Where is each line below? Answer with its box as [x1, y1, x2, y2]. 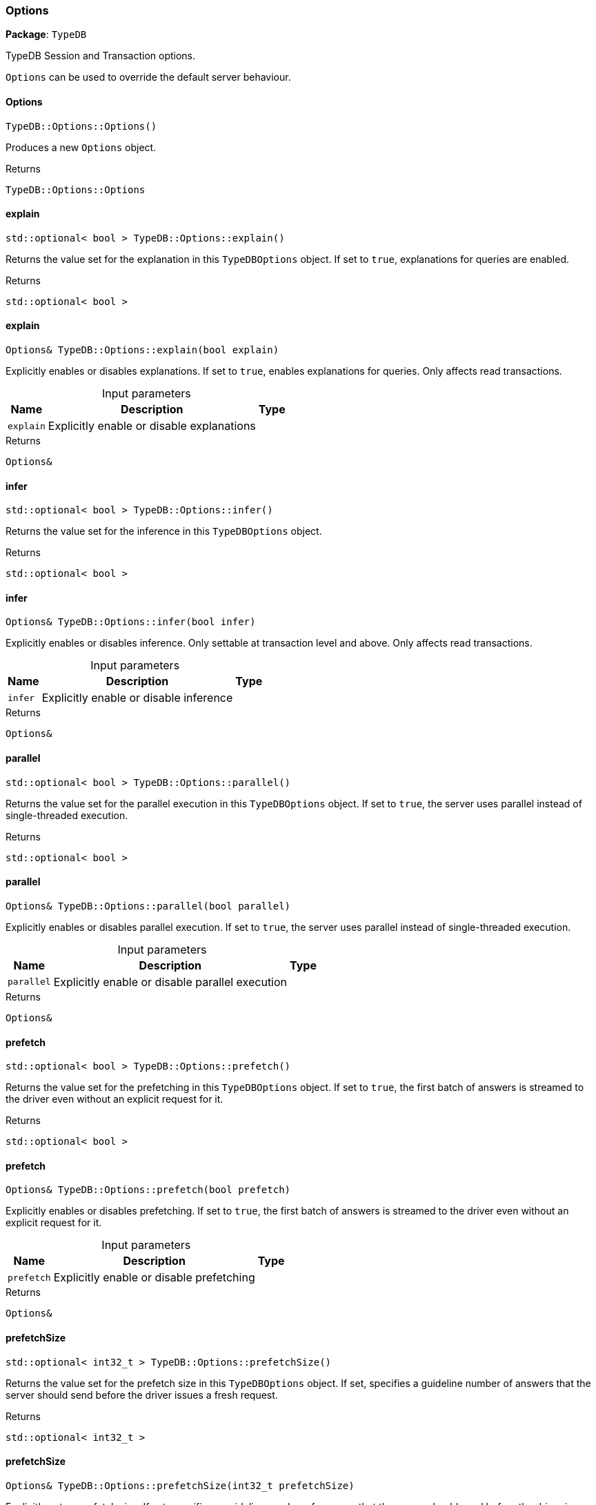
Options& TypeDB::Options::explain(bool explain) [6, 344, 279, 356]
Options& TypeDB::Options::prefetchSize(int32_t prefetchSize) [6, 1479, 355, 1491]
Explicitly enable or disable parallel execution [53, 974, 288, 989]
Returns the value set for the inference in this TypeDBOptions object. [6, 525, 322, 538]
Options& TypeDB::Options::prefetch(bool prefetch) [6, 1184, 291, 1196]
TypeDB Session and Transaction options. [6, 50, 196, 62]
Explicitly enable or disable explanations [48, 419, 256, 433]
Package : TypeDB [6, 28, 87, 41]
